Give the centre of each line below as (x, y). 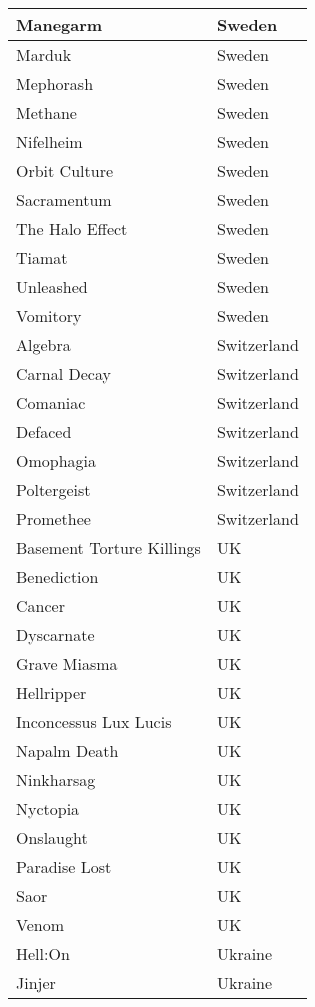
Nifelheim (49, 141)
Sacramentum (64, 199)
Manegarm (59, 24)
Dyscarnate (55, 634)
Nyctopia (48, 808)
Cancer (40, 605)
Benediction (57, 576)
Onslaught (52, 837)
